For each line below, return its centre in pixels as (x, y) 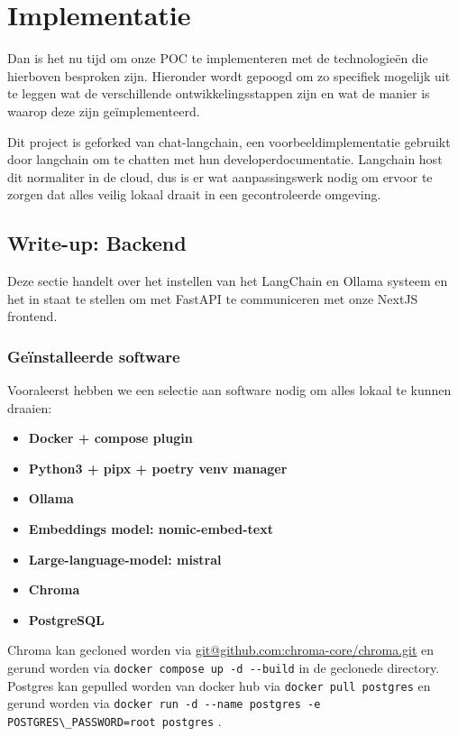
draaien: (30, 407)
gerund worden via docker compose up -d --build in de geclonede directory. (224, 668)
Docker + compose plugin (110, 438)
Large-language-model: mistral (125, 559)
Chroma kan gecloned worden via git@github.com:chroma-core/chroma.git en (221, 650)
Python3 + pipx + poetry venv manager (158, 468)
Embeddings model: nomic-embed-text (151, 529)
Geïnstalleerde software (94, 356)
